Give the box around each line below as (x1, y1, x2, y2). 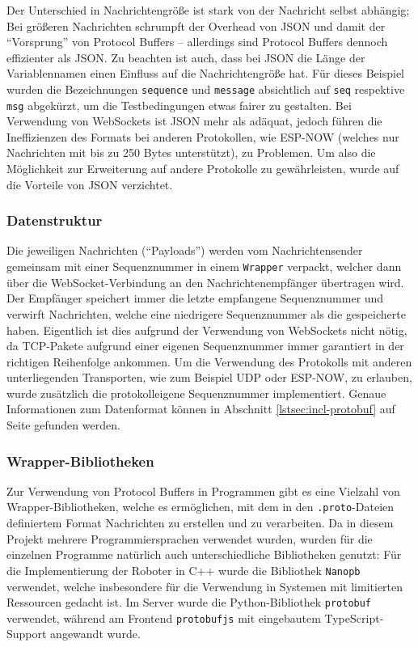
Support (6, 625, 47, 642)
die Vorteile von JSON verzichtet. (6, 175, 173, 192)
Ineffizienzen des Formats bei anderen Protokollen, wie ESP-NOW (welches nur (6, 128, 399, 145)
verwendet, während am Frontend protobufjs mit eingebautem (6, 609, 321, 626)
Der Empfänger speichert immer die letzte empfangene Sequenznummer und (6, 290, 384, 307)
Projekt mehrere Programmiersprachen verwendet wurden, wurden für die (6, 530, 373, 547)
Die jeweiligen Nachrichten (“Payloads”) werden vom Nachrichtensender (6, 242, 363, 259)
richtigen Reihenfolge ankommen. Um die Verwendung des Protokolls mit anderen (6, 353, 412, 370)
